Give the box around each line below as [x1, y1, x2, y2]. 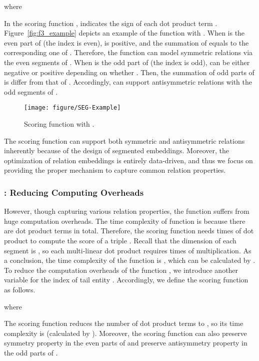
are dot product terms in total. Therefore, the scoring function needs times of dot [4, 225, 254, 236]
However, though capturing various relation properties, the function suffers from [4, 206, 249, 216]
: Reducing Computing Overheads [4, 186, 144, 198]
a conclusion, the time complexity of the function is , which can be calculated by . [4, 255, 255, 265]
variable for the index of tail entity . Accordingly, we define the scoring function [4, 274, 248, 285]
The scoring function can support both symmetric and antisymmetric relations [4, 135, 245, 146]
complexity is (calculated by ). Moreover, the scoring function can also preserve [4, 327, 247, 338]
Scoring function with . [24, 119, 94, 129]
